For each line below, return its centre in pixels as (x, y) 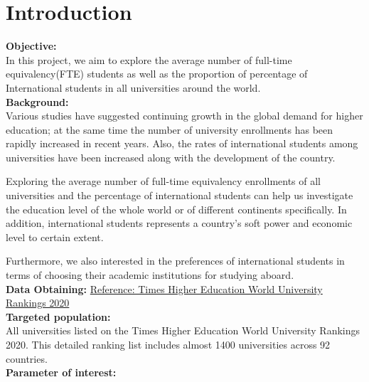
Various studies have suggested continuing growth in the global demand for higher (184, 116)
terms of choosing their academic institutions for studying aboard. (150, 275)
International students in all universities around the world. (133, 87)
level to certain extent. (55, 237)
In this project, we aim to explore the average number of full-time (149, 59)
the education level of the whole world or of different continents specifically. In (176, 209)
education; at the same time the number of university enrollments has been (170, 129)
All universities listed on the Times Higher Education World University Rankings (183, 330)
